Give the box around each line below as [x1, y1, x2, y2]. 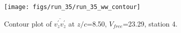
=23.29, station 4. [122, 18, 177, 28]
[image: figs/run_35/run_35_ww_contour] [4, 3, 141, 10]
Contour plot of [4, 18, 52, 28]
